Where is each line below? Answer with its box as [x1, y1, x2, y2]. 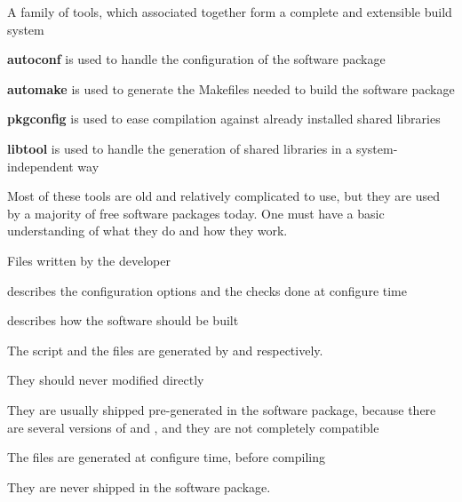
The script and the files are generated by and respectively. [7, 340, 323, 359]
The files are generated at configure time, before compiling [7, 448, 325, 466]
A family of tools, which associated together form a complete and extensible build [7, 3, 452, 20]
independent [7, 156, 74, 175]
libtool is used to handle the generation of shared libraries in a [7, 139, 353, 157]
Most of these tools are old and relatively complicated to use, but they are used [7, 187, 440, 205]
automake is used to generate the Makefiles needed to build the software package [7, 79, 455, 98]
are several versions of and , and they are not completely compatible [7, 418, 379, 436]
